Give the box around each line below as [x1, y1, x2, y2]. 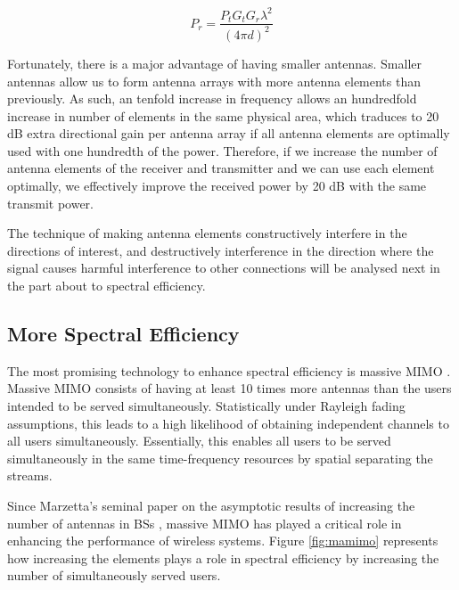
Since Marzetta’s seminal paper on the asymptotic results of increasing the [7, 496, 415, 514]
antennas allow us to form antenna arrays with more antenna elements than [7, 71, 422, 90]
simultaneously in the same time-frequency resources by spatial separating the [7, 448, 433, 467]
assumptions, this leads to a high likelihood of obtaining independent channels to [7, 414, 449, 432]
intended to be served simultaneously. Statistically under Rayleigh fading [7, 397, 406, 415]
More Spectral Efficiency [7, 320, 240, 348]
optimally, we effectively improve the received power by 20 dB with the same [7, 176, 427, 195]
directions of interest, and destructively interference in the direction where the [7, 241, 434, 259]
